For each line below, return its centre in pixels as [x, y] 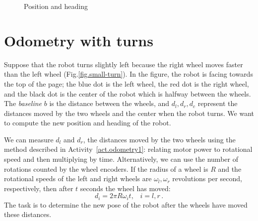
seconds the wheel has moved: [125, 188]
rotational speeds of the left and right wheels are [78, 178]
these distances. [28, 214]
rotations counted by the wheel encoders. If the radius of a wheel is [106, 168]
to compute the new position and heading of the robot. [88, 123]
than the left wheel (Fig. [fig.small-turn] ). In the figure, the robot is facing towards [129, 74]
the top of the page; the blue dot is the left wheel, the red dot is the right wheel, [127, 83]
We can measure [29, 139]
